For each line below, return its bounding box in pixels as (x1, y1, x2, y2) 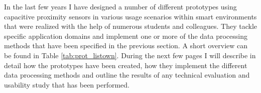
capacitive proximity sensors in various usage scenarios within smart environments (4, 11, 257, 21)
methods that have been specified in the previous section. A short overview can (4, 40, 248, 51)
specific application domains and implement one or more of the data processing (4, 30, 247, 41)
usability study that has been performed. (4, 79, 130, 90)
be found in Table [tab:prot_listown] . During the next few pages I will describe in (4, 50, 256, 60)
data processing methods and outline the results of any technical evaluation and (4, 70, 250, 80)
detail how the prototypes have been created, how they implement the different (4, 60, 247, 70)
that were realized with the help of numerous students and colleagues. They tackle (4, 21, 257, 31)
